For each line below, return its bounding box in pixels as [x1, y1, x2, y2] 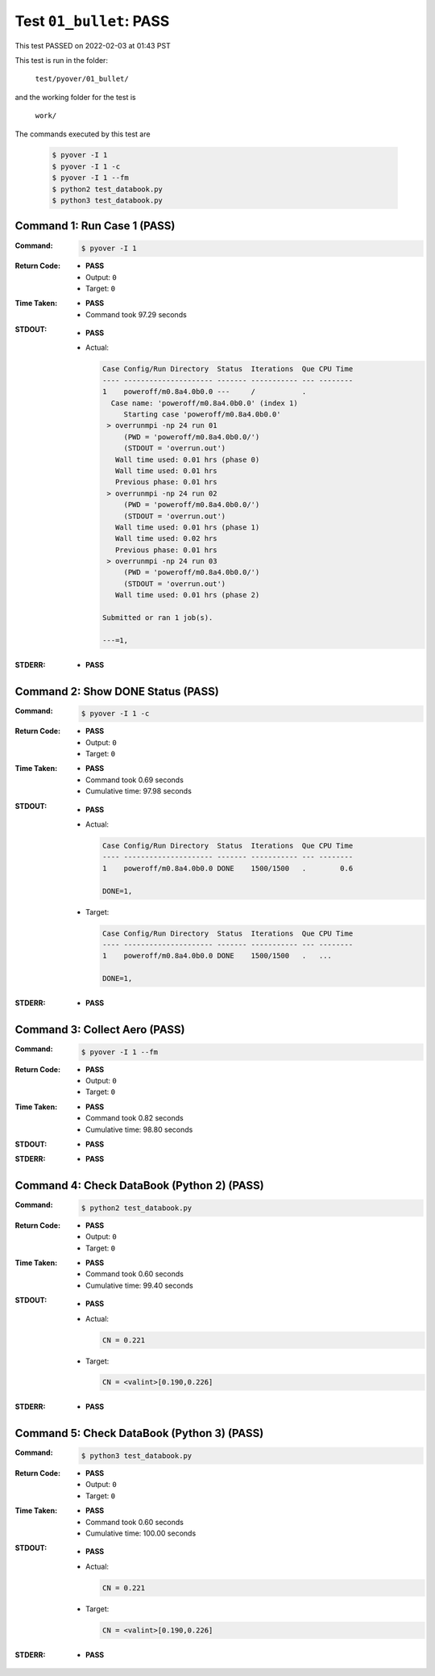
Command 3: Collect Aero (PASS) [14, 1022, 185, 1037]
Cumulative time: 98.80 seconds [85, 1125, 193, 1134]
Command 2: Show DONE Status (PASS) [14, 685, 219, 698]
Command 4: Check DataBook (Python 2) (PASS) [14, 1179, 265, 1192]
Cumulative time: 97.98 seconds [85, 786, 193, 796]
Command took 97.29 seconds [85, 309, 187, 319]
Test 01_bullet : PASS [14, 12, 170, 30]
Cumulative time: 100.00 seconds [85, 1528, 197, 1538]
